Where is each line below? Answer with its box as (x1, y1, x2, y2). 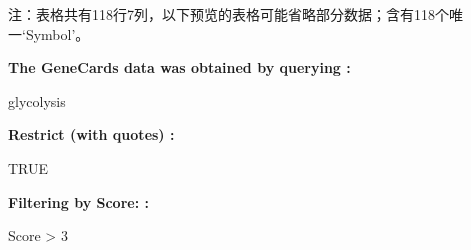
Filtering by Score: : (8, 191, 149, 212)
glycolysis (8, 90, 66, 111)
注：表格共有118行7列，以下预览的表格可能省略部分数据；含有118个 (8, 4, 449, 24)
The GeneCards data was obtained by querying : (8, 57, 351, 78)
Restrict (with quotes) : (8, 124, 175, 145)
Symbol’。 (25, 23, 90, 44)
